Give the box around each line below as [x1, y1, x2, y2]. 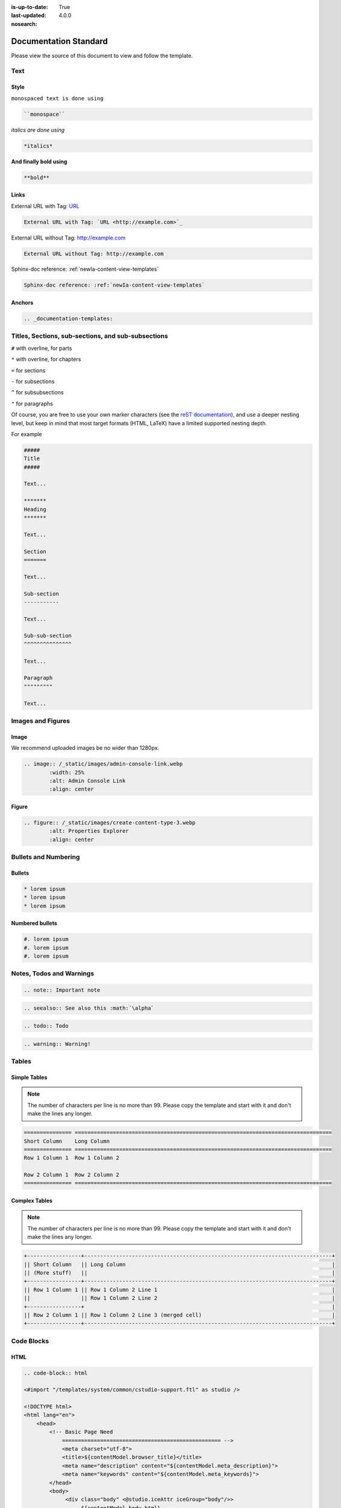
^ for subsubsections [11, 389, 64, 396]
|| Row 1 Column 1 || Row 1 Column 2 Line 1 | [23, 1286, 336, 1293]
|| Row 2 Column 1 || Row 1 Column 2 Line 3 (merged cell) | [23, 1311, 336, 1318]
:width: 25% [49, 769, 84, 776]
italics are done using [11, 126, 65, 133]
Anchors [11, 299, 34, 306]
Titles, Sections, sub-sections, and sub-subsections [11, 332, 168, 340]
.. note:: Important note [23, 987, 101, 993]
